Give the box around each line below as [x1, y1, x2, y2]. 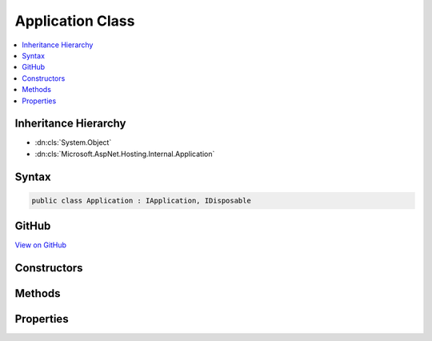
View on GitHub [14, 240, 67, 250]
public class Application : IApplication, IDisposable [31, 196, 251, 205]
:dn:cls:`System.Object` [34, 138, 112, 147]
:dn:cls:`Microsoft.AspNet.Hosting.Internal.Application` [34, 149, 215, 158]
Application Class [14, 12, 135, 30]
